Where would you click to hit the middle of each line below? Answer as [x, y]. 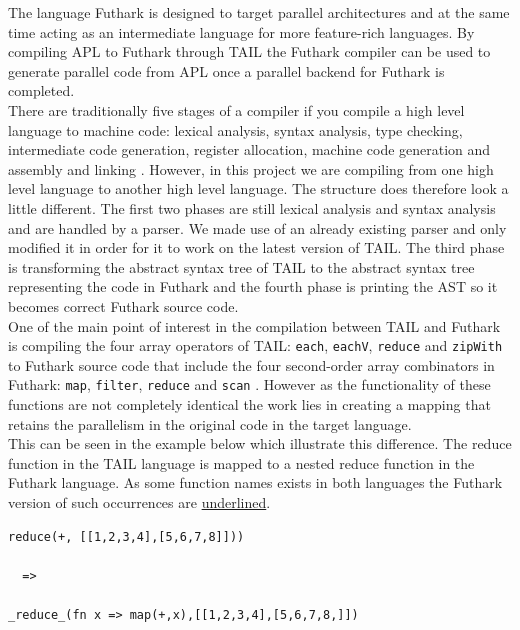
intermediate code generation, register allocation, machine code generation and [249, 149]
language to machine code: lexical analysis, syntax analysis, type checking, [235, 129]
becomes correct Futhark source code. [123, 305]
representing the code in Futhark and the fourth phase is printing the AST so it [253, 286]
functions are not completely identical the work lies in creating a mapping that [249, 404]
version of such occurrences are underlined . [139, 501]
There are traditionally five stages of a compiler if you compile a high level [236, 109]
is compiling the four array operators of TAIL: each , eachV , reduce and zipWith [255, 345]
